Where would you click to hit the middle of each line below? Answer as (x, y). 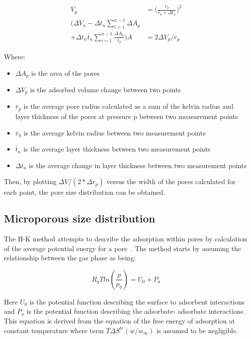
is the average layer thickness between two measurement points (117, 149)
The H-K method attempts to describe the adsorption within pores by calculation (125, 239)
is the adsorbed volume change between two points (106, 89)
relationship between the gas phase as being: (70, 258)
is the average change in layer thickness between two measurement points (138, 165)
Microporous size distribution (80, 218)
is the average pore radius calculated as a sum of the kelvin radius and (128, 106)
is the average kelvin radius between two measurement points (115, 132)
